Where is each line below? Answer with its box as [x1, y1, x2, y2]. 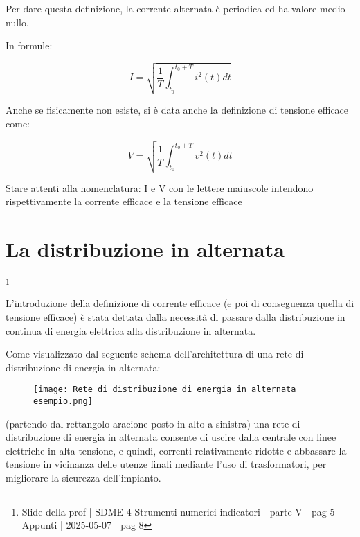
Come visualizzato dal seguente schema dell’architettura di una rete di [6, 346, 304, 361]
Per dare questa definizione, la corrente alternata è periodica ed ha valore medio [6, 1, 345, 15]
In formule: [6, 38, 53, 53]
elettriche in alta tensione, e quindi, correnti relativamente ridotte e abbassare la [6, 443, 347, 457]
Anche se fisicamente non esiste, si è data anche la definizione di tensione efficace [6, 103, 349, 117]
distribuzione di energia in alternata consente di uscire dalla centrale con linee [6, 430, 336, 444]
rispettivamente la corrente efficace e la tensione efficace [6, 194, 242, 209]
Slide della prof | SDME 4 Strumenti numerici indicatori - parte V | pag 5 [21, 504, 335, 518]
